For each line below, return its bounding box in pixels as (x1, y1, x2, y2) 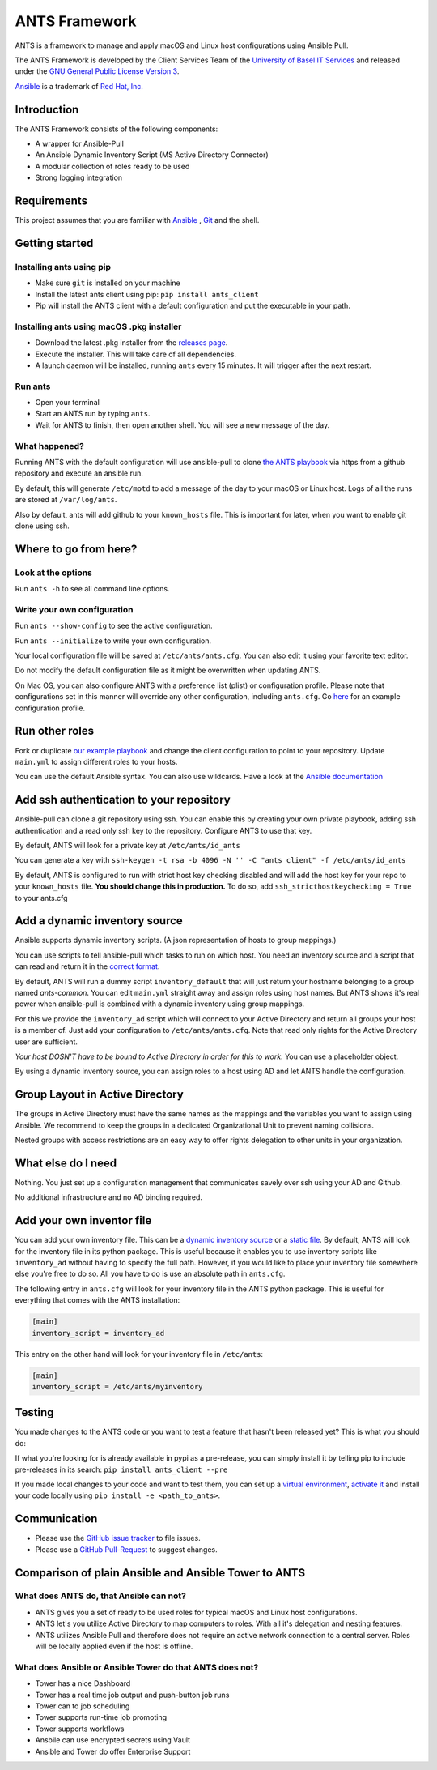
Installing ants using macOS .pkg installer (15, 321, 182, 332)
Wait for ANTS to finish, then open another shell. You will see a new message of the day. (35, 420, 330, 429)
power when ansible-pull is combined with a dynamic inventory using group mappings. (15, 999, 305, 1009)
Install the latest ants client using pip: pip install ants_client (35, 289, 259, 299)
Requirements (15, 194, 88, 207)
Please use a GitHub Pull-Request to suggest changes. (35, 1544, 218, 1555)
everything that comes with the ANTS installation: (15, 1295, 180, 1305)
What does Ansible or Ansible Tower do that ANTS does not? (15, 1661, 259, 1673)
